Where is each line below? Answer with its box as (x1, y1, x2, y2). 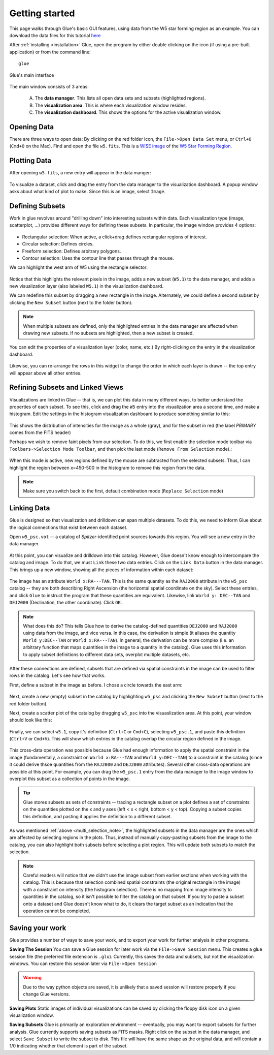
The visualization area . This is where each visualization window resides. (35, 102, 187, 108)
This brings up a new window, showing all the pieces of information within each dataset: (9, 567, 194, 573)
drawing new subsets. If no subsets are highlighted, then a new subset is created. (23, 330, 194, 336)
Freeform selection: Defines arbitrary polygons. (22, 248, 121, 254)
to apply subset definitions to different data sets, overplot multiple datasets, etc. (23, 651, 190, 658)
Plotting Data (9, 157, 52, 165)
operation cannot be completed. (23, 908, 90, 914)
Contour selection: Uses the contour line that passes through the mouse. (22, 255, 175, 261)
